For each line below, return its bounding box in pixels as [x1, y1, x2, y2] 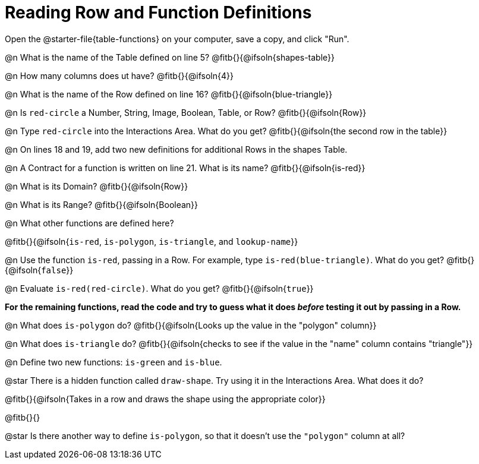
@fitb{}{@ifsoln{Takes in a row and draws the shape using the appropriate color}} [5, 393, 326, 404]
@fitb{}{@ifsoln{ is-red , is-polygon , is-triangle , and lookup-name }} [5, 236, 298, 247]
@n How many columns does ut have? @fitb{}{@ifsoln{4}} [5, 70, 234, 81]
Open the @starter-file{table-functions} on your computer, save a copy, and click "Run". [5, 33, 349, 44]
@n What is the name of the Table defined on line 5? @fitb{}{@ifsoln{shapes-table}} [5, 52, 335, 62]
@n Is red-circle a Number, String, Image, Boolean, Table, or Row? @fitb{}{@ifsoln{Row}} [5, 107, 367, 118]
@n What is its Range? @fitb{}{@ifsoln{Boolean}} [5, 199, 198, 210]
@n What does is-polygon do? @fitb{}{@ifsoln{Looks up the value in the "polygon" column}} [5, 320, 377, 330]
